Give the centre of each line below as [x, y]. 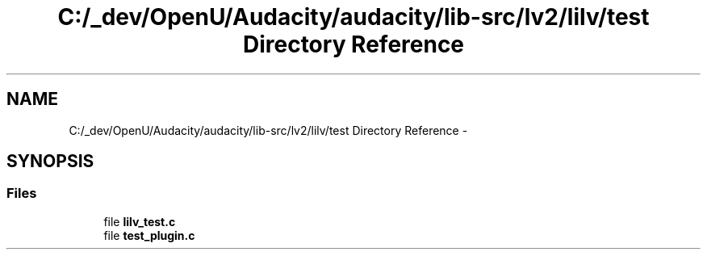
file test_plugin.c [149, 235]
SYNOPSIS [50, 162]
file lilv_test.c [140, 221]
